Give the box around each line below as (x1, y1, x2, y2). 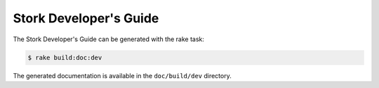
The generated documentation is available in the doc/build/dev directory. (13, 71, 232, 80)
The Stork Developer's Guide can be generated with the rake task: (13, 35, 205, 43)
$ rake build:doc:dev (27, 53, 102, 61)
